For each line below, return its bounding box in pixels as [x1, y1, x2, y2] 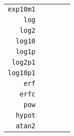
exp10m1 [8, 5, 36, 13]
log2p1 [12, 58, 36, 66]
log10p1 [8, 69, 36, 77]
